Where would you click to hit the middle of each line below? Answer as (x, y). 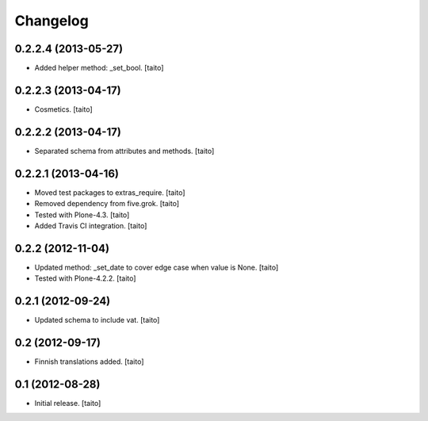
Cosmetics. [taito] (63, 109)
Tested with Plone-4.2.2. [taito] (85, 278)
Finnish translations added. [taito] (89, 362)
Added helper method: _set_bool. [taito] (99, 68)
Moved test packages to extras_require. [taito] (110, 192)
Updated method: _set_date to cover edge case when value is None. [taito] (157, 267)
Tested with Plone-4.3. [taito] (82, 215)
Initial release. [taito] (68, 403)
